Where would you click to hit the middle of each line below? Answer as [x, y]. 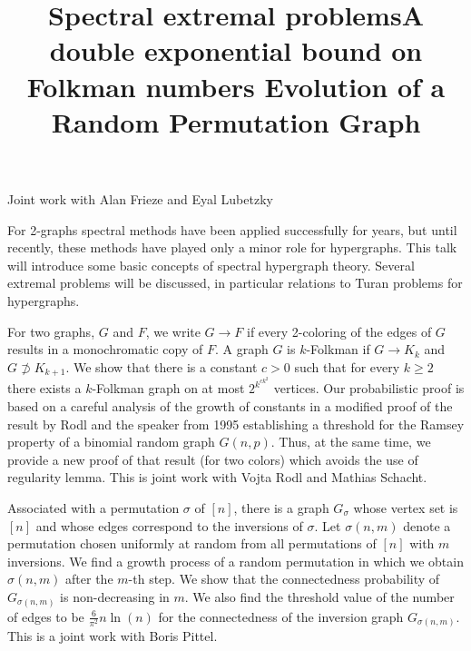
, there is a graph [281, 508]
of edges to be [46, 616]
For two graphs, [51, 331]
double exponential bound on [236, 50]
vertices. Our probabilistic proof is [369, 388]
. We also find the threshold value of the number [319, 596]
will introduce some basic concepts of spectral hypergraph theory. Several [211, 265]
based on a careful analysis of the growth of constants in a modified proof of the [230, 406]
